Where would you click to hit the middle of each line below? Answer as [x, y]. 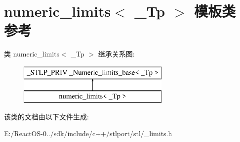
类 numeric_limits [32, 54]
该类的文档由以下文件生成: [46, 117]
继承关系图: [116, 54]
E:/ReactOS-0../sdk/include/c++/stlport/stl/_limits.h [88, 133]
